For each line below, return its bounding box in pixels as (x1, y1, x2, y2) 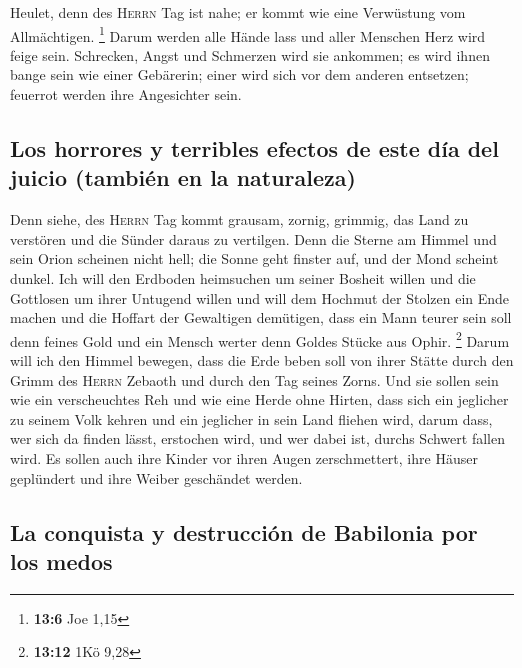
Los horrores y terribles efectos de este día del (10, 133, 499, 164)
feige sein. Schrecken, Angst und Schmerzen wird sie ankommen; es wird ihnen (10, 44, 490, 65)
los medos (10, 545, 113, 576)
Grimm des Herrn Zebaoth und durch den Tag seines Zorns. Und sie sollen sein (10, 369, 499, 390)
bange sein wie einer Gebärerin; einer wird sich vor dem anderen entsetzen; (10, 64, 469, 85)
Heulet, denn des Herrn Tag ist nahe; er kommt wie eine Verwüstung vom (10, 2, 466, 22)
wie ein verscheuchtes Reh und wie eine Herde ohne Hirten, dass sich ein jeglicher (10, 389, 509, 410)
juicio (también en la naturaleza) (10, 162, 356, 193)
